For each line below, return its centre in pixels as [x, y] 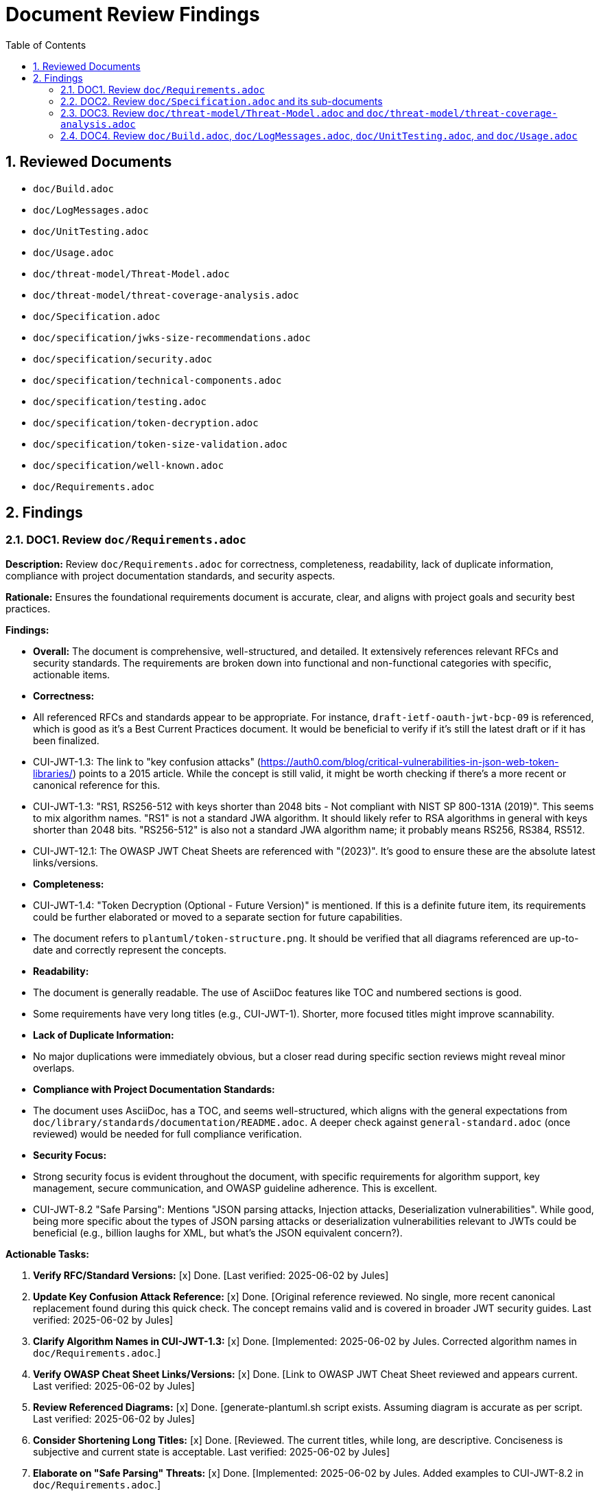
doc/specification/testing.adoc [120, 401]
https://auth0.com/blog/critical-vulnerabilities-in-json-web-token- [410, 761]
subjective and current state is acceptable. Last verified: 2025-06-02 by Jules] [212, 1451]
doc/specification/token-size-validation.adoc [160, 444]
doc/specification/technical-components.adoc [157, 380]
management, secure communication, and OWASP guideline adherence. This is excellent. [235, 1188]
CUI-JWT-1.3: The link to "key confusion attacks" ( [147, 761]
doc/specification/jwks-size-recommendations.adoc [172, 337]
